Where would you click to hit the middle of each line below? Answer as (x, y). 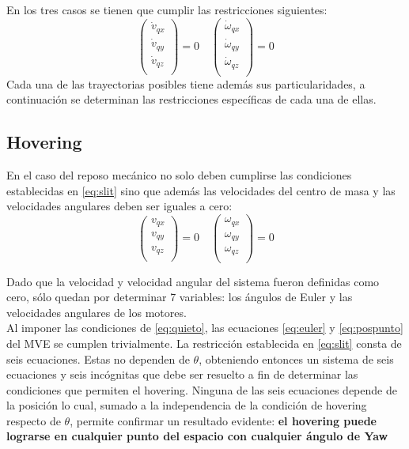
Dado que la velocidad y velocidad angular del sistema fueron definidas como (193, 281)
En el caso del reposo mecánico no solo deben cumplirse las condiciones (179, 175)
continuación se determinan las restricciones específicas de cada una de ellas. (191, 99)
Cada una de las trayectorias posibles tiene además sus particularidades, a (186, 83)
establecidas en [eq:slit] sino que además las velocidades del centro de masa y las (201, 190)
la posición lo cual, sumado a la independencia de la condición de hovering (187, 405)
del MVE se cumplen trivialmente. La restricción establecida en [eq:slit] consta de (204, 343)
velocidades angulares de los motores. (97, 312)
